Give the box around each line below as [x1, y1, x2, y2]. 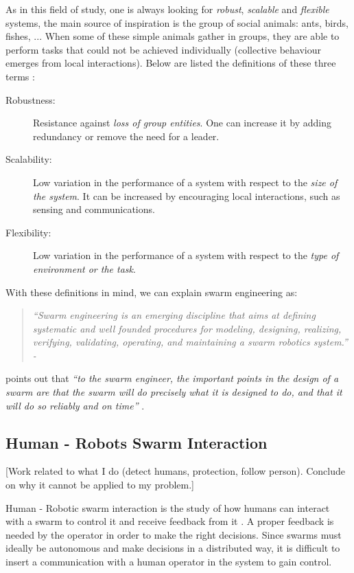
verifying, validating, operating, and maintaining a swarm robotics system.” [32, 335, 348, 349]
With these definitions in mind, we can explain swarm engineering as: [5, 284, 298, 299]
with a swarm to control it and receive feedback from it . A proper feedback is [5, 514, 334, 528]
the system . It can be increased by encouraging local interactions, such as [33, 188, 340, 203]
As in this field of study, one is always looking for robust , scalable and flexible [5, 2, 329, 16]
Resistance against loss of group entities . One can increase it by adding [33, 115, 332, 130]
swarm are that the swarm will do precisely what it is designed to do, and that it [5, 385, 342, 399]
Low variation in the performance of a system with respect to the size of [33, 175, 338, 189]
